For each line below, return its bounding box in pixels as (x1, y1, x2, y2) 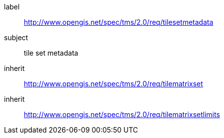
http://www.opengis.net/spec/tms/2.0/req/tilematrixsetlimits (24, 110, 220, 119)
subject (4, 33, 28, 42)
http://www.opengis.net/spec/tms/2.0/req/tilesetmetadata (24, 18, 214, 26)
